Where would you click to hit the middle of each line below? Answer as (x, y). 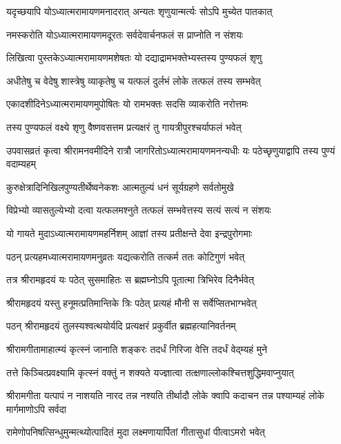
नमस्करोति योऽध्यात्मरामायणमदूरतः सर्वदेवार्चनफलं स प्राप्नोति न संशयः (125, 34)
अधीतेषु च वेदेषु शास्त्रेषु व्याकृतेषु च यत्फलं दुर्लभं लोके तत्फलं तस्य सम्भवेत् (134, 80)
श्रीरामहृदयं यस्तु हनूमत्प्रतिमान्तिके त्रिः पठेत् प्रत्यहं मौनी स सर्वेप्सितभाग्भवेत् (131, 302)
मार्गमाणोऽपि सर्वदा (36, 408)
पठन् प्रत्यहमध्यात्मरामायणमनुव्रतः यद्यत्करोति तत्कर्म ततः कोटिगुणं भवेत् (126, 256)
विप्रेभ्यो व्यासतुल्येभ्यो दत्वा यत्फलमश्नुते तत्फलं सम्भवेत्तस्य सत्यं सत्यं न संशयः (139, 210)
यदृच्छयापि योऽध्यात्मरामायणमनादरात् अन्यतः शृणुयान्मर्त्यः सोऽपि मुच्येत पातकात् (139, 11)
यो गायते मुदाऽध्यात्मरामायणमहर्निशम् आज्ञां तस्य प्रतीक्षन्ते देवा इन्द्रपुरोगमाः (129, 233)
